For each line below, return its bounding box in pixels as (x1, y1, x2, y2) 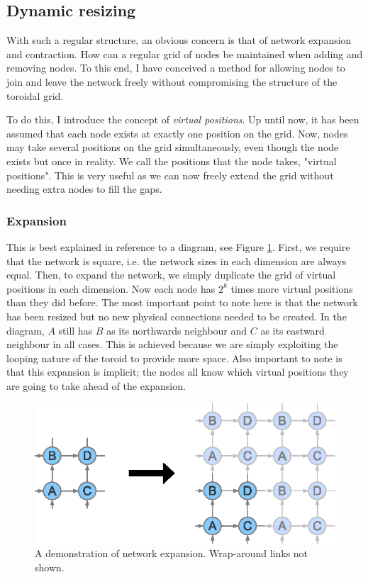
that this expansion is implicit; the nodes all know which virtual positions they (6, 364, 349, 379)
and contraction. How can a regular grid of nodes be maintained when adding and (6, 46, 363, 61)
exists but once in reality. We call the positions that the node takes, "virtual (6, 153, 337, 168)
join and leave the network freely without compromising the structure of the (6, 74, 338, 89)
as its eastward (260, 323, 325, 337)
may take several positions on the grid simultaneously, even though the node (6, 140, 339, 155)
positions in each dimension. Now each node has (6, 281, 216, 296)
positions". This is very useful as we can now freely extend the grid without (6, 167, 334, 182)
